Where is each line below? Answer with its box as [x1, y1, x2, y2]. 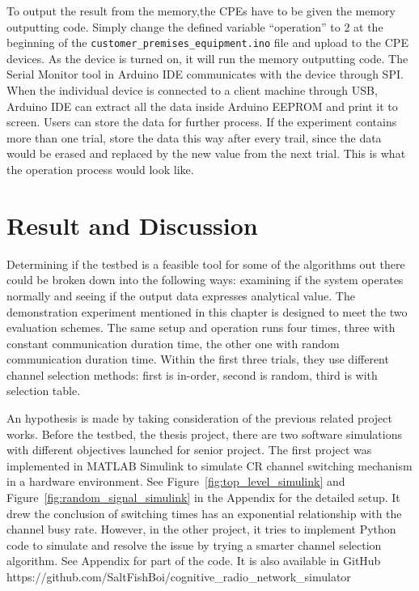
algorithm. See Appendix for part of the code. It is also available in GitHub [6, 552, 381, 569]
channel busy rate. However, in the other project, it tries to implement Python [6, 521, 396, 538]
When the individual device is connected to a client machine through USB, [6, 82, 378, 99]
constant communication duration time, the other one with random [6, 334, 340, 351]
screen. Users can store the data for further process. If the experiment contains [6, 113, 397, 130]
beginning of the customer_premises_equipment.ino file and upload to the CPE [6, 34, 408, 51]
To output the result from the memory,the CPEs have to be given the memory [6, 2, 396, 19]
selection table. [6, 382, 81, 399]
